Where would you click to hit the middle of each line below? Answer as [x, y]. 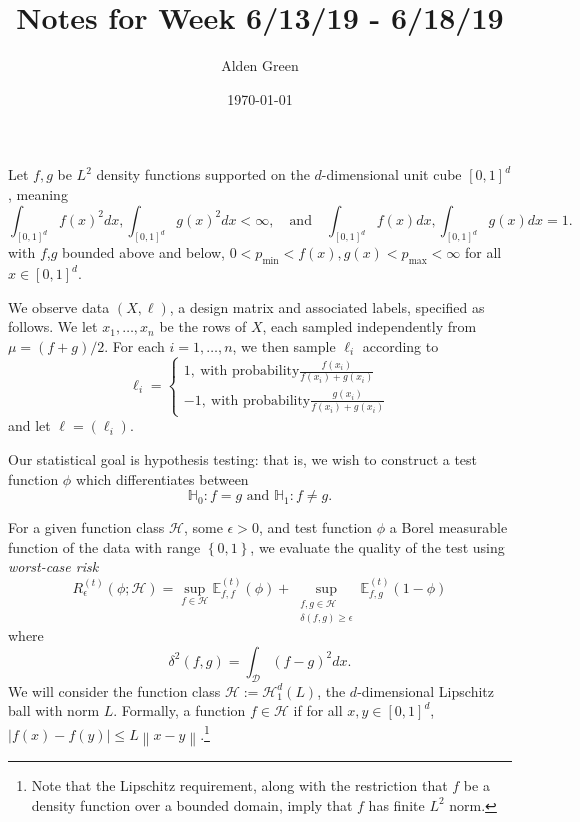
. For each [134, 345]
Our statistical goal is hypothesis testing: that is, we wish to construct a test [243, 458]
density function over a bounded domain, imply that [192, 804]
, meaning [38, 193]
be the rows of [203, 326]
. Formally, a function [179, 710]
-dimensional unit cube [391, 174]
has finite [396, 804]
